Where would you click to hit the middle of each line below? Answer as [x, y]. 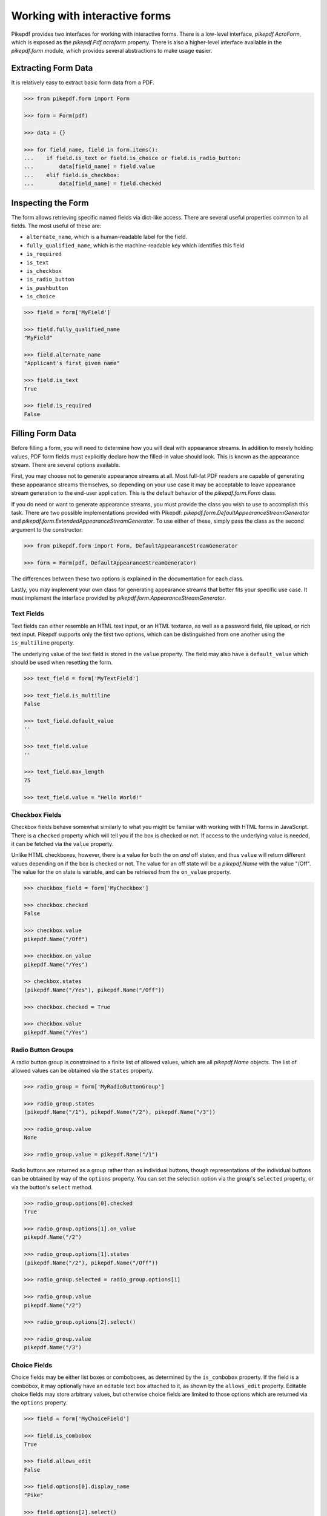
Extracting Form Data [52, 68]
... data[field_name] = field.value [90, 166]
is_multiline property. [43, 643]
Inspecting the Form [50, 203]
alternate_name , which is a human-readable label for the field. [107, 237]
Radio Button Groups [42, 1050]
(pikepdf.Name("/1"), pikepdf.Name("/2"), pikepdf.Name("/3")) [120, 1112]
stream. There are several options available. [66, 465]
